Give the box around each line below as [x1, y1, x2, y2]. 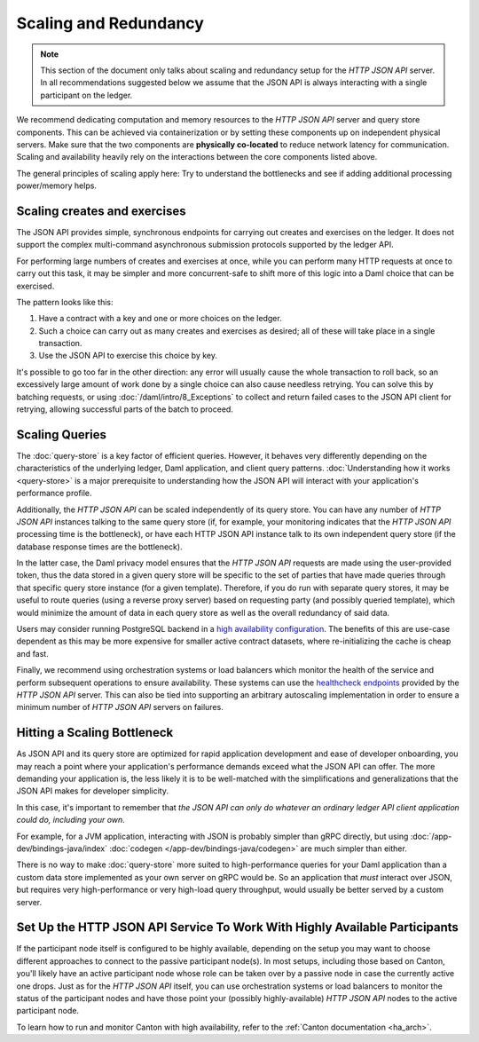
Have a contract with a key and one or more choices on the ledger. [38, 313, 283, 324]
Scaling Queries [16, 427, 106, 442]
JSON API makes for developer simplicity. [16, 785, 169, 796]
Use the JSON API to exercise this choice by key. [38, 351, 217, 361]
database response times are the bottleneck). [16, 541, 183, 552]
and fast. [16, 648, 49, 659]
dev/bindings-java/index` [16, 843, 108, 854]
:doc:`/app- [410, 831, 452, 841]
